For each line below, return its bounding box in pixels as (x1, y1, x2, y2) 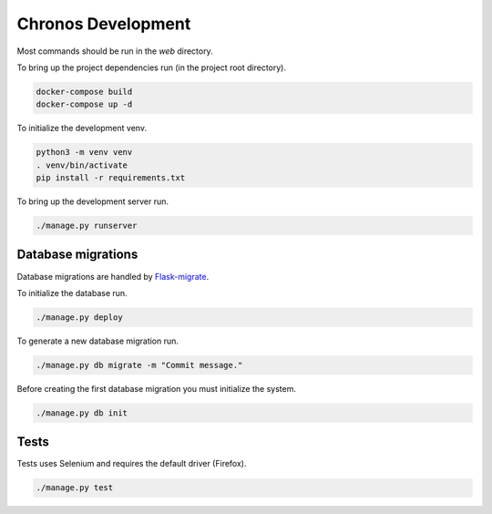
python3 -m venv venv (36, 147, 133, 158)
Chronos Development (16, 14, 191, 34)
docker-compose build (36, 87, 133, 97)
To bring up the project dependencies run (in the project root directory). (16, 62, 287, 73)
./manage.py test (36, 483, 114, 493)
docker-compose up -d (36, 99, 133, 109)
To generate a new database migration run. (16, 335, 179, 346)
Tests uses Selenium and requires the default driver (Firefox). (16, 458, 247, 469)
